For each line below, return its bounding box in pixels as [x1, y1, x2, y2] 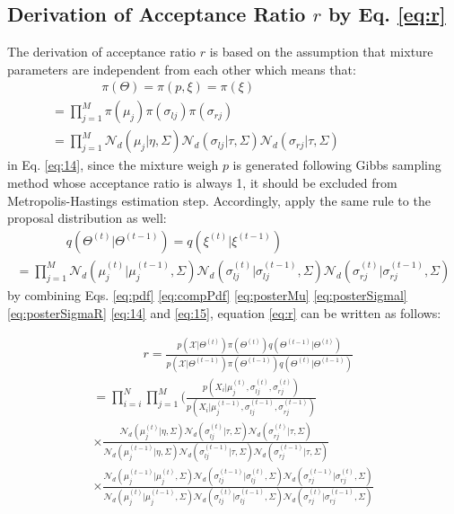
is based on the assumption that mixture [209, 42, 433, 61]
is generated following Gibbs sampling [232, 155, 441, 174]
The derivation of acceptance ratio [7, 42, 196, 61]
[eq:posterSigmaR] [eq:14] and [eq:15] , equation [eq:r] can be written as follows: [7, 303, 441, 322]
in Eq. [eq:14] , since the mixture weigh [7, 155, 219, 174]
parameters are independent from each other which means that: [7, 59, 356, 78]
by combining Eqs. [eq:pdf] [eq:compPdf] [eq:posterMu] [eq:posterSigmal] [7, 285, 407, 304]
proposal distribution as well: [7, 208, 167, 227]
